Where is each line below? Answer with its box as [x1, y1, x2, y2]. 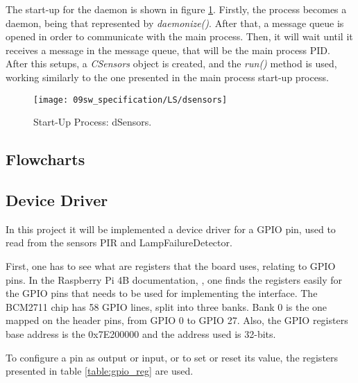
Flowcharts [6, 148, 85, 170]
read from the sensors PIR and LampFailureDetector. [6, 235, 232, 250]
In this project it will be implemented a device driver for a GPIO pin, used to [6, 221, 336, 236]
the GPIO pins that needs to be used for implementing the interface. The [6, 286, 318, 300]
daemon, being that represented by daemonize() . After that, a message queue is [6, 15, 344, 30]
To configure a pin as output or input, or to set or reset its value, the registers [6, 350, 339, 364]
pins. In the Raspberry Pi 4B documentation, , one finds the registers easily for [6, 272, 343, 287]
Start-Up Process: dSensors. [33, 114, 152, 129]
